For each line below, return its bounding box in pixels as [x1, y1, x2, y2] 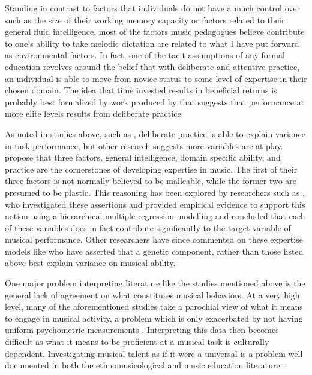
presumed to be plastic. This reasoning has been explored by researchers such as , [5, 186, 305, 198]
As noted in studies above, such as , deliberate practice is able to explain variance [5, 127, 306, 140]
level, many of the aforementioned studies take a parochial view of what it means [5, 300, 303, 313]
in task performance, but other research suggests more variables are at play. [5, 139, 283, 152]
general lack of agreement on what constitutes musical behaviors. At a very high [5, 288, 300, 301]
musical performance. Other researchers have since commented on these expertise [5, 233, 303, 246]
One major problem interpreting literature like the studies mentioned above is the [5, 277, 305, 289]
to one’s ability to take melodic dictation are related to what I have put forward [5, 37, 299, 49]
